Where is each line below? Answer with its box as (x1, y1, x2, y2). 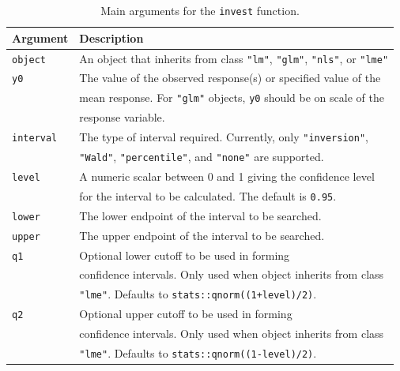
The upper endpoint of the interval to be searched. (79, 227, 325, 243)
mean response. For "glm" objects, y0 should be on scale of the (79, 89, 384, 106)
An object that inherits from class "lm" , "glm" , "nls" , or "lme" (79, 50, 389, 66)
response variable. (79, 109, 165, 126)
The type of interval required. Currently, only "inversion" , (79, 129, 368, 145)
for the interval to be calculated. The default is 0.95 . (79, 187, 337, 204)
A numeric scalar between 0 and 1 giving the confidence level (79, 167, 375, 184)
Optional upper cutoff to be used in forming (79, 305, 292, 322)
